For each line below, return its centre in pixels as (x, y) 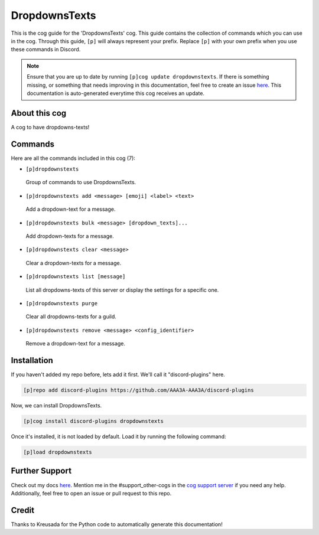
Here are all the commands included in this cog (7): (73, 158)
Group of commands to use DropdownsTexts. (81, 182)
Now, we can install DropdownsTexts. (56, 406)
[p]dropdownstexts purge (61, 303)
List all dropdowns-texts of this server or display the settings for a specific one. (122, 290)
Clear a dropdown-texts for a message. (74, 263)
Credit (23, 510)
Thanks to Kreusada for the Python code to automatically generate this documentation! (117, 524)
